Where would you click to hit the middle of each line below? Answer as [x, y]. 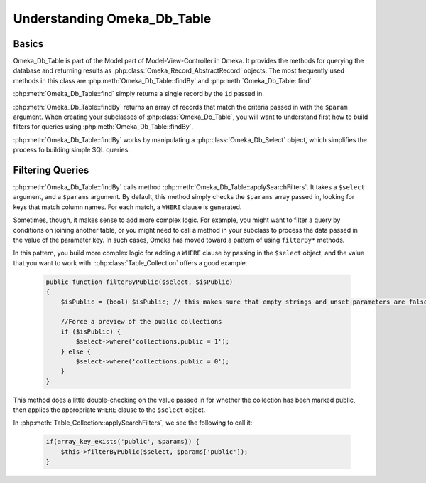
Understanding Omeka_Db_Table [112, 18]
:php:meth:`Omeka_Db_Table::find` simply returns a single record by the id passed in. [138, 94]
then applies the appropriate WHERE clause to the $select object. [109, 410]
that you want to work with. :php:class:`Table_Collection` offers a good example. [130, 262]
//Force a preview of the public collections [141, 322]
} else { [76, 351]
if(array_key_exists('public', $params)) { [123, 442]
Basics [28, 44]
